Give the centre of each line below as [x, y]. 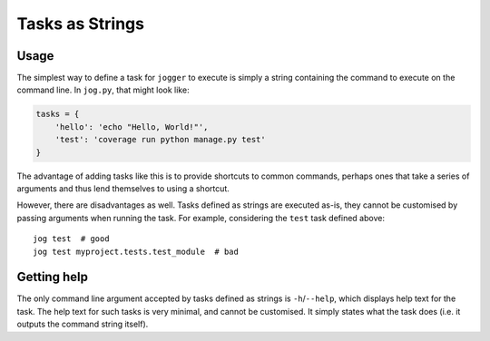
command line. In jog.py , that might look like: [103, 90]
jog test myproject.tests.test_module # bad [136, 251]
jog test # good [71, 239]
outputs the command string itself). [83, 324]
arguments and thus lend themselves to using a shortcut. [123, 188]
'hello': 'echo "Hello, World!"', [132, 127]
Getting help [52, 277]
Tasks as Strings [81, 24]
